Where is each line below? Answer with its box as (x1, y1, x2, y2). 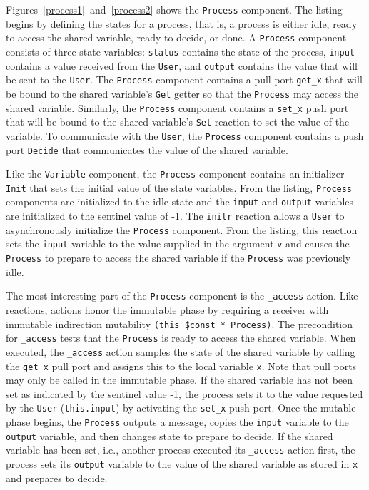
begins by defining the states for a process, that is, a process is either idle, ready (6, 16, 358, 31)
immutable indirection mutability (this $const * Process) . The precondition (6, 316, 353, 331)
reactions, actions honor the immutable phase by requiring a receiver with (6, 302, 329, 317)
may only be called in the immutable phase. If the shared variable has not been (6, 372, 353, 387)
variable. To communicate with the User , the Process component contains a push (6, 128, 364, 143)
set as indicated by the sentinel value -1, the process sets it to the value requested (6, 386, 363, 401)
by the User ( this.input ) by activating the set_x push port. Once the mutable (6, 400, 356, 415)
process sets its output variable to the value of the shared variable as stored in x (6, 456, 358, 471)
